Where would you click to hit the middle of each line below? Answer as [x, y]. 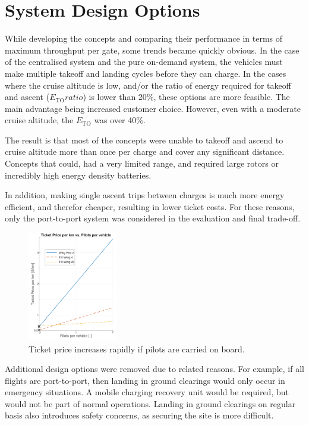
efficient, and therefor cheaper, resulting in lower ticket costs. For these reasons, [150, 206]
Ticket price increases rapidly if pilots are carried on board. [137, 349]
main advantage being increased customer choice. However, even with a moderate [153, 108]
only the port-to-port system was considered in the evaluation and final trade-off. [153, 218]
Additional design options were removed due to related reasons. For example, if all [154, 369]
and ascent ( [27, 97]
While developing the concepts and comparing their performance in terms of [144, 38]
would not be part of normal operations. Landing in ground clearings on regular [150, 403]
